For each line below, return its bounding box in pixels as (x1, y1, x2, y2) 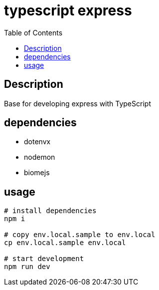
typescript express (4, 2, 132, 19)
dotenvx (24, 137, 51, 146)
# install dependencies (4, 207, 97, 215)
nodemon (24, 153, 55, 162)
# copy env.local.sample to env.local (4, 231, 156, 239)
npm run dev (4, 263, 50, 271)
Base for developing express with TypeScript (4, 99, 151, 108)
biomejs (24, 168, 50, 177)
